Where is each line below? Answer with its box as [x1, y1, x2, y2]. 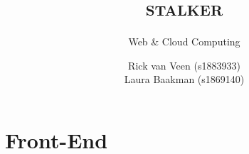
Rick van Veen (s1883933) [128, 57, 240, 72]
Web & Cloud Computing [128, 34, 240, 49]
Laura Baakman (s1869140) [124, 72, 245, 87]
